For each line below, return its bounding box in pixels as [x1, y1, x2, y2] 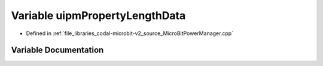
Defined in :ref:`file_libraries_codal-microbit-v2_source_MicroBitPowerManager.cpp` [26, 30, 233, 37]
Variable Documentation [11, 45, 104, 55]
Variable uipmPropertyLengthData [11, 9, 186, 22]
